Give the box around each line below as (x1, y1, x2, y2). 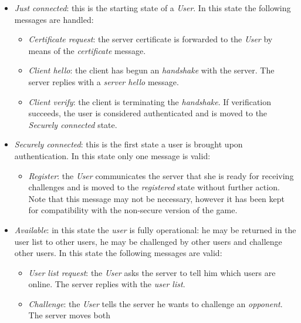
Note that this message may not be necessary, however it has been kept (28, 192, 285, 204)
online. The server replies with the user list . (28, 278, 185, 290)
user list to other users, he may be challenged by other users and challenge (14, 235, 282, 247)
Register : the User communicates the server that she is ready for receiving (28, 169, 294, 181)
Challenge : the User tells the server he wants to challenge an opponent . (28, 297, 283, 309)
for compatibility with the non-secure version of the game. (28, 204, 238, 216)
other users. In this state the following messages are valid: (14, 247, 222, 259)
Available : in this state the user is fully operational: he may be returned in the (14, 223, 296, 235)
